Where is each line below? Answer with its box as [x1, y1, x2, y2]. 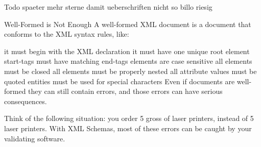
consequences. [4, 95, 47, 106]
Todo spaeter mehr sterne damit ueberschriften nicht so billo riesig [4, 2, 212, 12]
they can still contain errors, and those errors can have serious [28, 86, 223, 96]
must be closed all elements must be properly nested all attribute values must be [4, 65, 257, 76]
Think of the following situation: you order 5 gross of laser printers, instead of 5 [4, 113, 254, 124]
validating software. [4, 133, 65, 143]
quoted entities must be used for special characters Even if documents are [4, 76, 235, 86]
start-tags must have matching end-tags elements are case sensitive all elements [4, 56, 252, 66]
